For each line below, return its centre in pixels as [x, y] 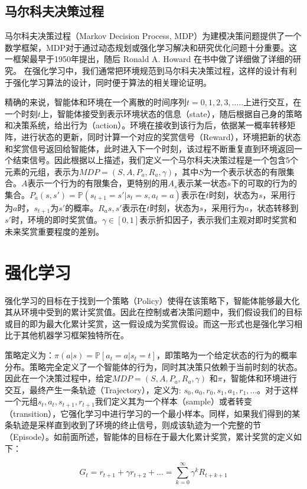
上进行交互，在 [272, 102]
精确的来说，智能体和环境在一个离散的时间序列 [96, 102]
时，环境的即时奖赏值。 [56, 220]
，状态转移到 [274, 207]
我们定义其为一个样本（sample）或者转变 [173, 401]
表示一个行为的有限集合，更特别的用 [98, 183]
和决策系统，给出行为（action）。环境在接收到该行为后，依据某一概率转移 [146, 125]
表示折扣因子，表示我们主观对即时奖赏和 [218, 220]
